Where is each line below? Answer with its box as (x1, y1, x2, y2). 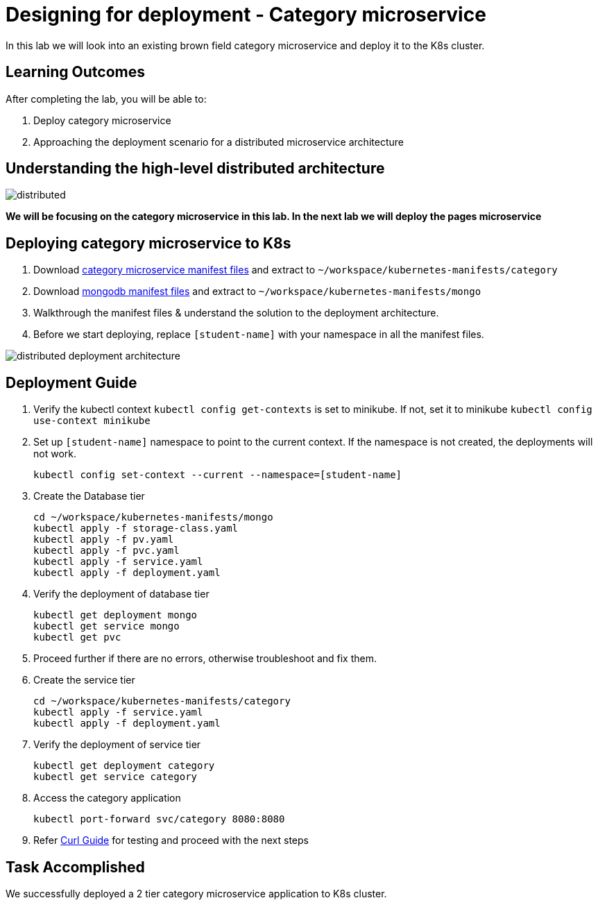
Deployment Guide (6, 373, 137, 391)
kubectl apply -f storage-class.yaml (33, 523, 239, 534)
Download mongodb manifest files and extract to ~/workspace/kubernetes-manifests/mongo (33, 285, 481, 298)
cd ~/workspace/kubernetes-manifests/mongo (33, 511, 273, 523)
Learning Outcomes (6, 63, 145, 81)
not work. (33, 448, 76, 460)
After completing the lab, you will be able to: (6, 92, 207, 105)
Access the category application (33, 792, 181, 804)
